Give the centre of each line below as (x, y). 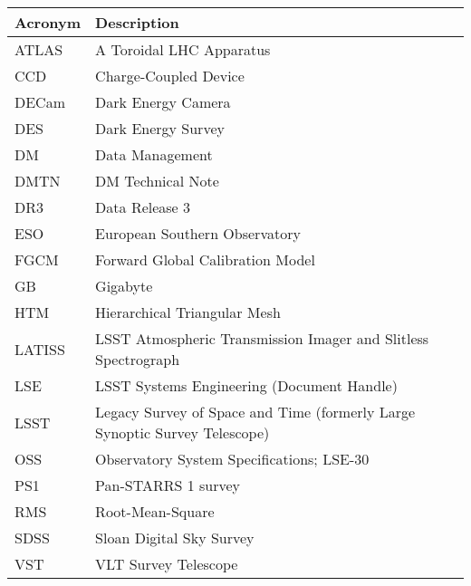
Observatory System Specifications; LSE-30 (232, 459)
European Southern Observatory (198, 233)
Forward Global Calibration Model (205, 259)
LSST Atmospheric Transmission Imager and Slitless (262, 338)
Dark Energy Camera (163, 102)
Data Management (154, 154)
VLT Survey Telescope (167, 564)
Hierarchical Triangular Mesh (188, 312)
